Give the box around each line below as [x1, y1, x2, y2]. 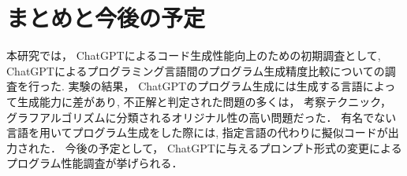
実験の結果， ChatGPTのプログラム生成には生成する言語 [68, 78, 363, 94]
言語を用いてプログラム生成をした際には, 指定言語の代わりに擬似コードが [6, 124, 388, 141]
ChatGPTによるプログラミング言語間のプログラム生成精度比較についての [6, 62, 385, 79]
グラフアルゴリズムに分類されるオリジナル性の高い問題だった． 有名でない [6, 108, 397, 125]
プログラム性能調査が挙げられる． [6, 155, 183, 171]
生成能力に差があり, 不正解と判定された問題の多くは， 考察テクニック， [17, 93, 391, 109]
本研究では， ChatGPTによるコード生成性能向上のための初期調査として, [6, 47, 381, 64]
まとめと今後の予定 [6, 2, 206, 34]
